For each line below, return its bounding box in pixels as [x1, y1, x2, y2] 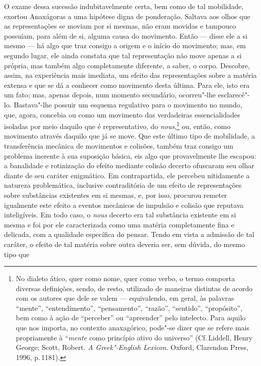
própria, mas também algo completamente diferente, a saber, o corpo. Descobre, [4, 60, 250, 70]
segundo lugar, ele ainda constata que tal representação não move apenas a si [4, 50, 242, 60]
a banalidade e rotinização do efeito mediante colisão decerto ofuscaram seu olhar [4, 160, 254, 171]
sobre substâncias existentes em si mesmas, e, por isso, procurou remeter [4, 189, 227, 200]
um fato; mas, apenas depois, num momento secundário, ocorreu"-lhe [4, 89, 216, 100]
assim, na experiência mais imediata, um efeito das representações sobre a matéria [4, 70, 257, 80]
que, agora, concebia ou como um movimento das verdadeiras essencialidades [4, 109, 240, 119]
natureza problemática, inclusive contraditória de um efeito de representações [4, 180, 242, 190]
